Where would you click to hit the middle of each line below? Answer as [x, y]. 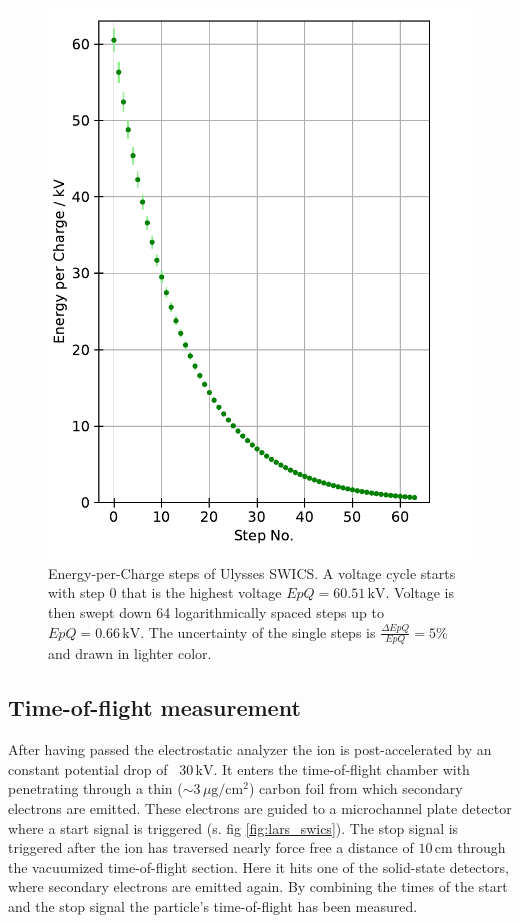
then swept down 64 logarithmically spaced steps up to [216, 611]
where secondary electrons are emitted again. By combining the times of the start [258, 886]
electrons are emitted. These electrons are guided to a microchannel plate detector [260, 807]
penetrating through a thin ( [95, 788]
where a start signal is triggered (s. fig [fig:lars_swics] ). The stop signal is [233, 827]
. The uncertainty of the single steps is [258, 631]
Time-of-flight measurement [154, 707]
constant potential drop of [88, 768]
